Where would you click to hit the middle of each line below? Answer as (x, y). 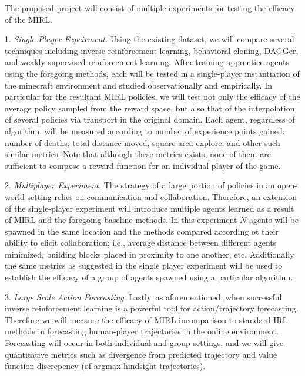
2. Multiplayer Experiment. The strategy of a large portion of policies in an (140, 185)
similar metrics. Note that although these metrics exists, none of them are (138, 154)
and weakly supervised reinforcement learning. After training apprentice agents (147, 62)
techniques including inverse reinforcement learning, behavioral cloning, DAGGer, (152, 50)
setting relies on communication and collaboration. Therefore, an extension (162, 196)
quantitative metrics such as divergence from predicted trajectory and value (141, 354)
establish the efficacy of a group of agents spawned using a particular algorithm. (149, 277)
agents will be (274, 220)
